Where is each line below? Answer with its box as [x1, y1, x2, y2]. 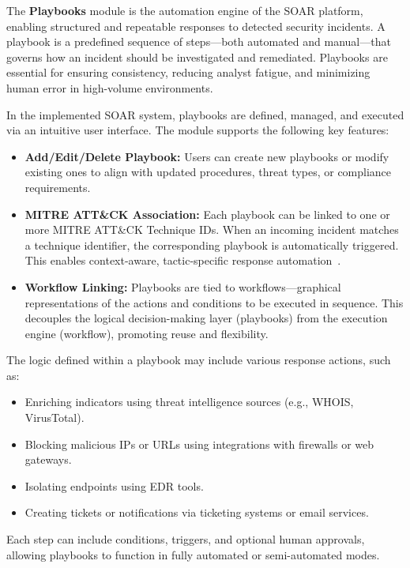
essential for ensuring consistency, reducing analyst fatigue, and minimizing [6, 64, 371, 81]
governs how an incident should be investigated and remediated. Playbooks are [6, 48, 388, 65]
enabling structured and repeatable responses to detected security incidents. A [6, 17, 386, 34]
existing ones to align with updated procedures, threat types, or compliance [24, 164, 392, 180]
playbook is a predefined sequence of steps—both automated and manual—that [6, 33, 391, 50]
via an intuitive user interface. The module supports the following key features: [6, 122, 389, 138]
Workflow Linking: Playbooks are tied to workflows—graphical [24, 278, 341, 295]
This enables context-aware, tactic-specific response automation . [24, 252, 341, 269]
